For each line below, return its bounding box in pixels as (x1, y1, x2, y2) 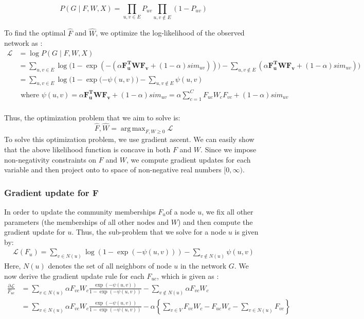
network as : (4, 38, 43, 48)
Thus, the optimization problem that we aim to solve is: (4, 112, 180, 122)
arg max (120, 125, 145, 132)
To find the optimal (4, 27, 66, 38)
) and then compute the (178, 216, 253, 227)
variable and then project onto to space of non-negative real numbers (4, 164, 222, 175)
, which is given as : (157, 270, 219, 281)
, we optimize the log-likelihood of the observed (96, 27, 245, 38)
